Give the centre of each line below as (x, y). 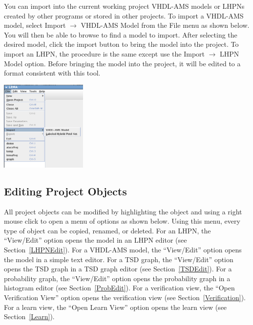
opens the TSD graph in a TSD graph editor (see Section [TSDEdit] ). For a (118, 269)
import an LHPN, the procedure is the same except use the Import (105, 53)
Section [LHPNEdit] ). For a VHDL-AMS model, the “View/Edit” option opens (123, 249)
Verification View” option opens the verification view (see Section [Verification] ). (125, 297)
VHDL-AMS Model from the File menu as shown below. (165, 25)
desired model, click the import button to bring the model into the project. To (121, 44)
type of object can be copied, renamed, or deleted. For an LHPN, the (107, 230)
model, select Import (35, 25)
